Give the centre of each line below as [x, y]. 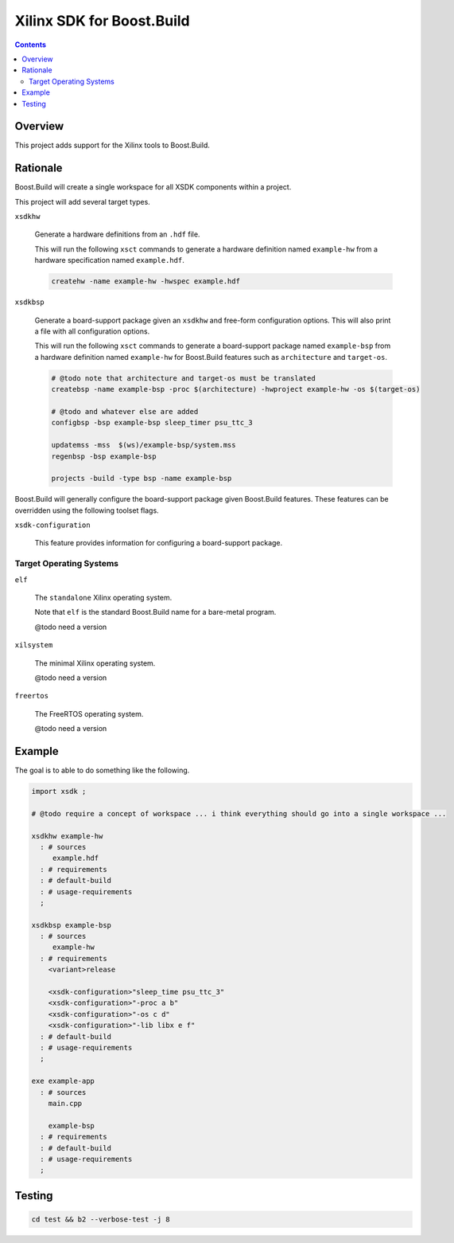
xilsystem [34, 645]
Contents [31, 45]
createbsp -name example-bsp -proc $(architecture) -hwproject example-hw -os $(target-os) [236, 389]
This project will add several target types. [82, 201]
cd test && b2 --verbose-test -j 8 [101, 1219]
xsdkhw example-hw [67, 836]
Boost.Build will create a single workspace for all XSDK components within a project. [153, 187]
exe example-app [63, 1081]
